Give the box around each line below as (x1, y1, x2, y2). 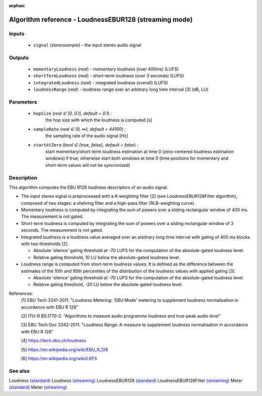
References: (9, 290, 33, 296)
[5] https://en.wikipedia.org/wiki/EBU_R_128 (21, 346, 108, 352)
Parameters (9, 99, 37, 105)
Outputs (9, 54, 29, 61)
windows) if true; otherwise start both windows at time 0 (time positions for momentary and (45, 155, 229, 161)
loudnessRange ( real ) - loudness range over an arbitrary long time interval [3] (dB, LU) (33, 86, 209, 92)
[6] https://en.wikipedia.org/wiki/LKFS (21, 355, 97, 361)
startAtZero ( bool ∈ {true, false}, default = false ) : (33, 142, 138, 148)
